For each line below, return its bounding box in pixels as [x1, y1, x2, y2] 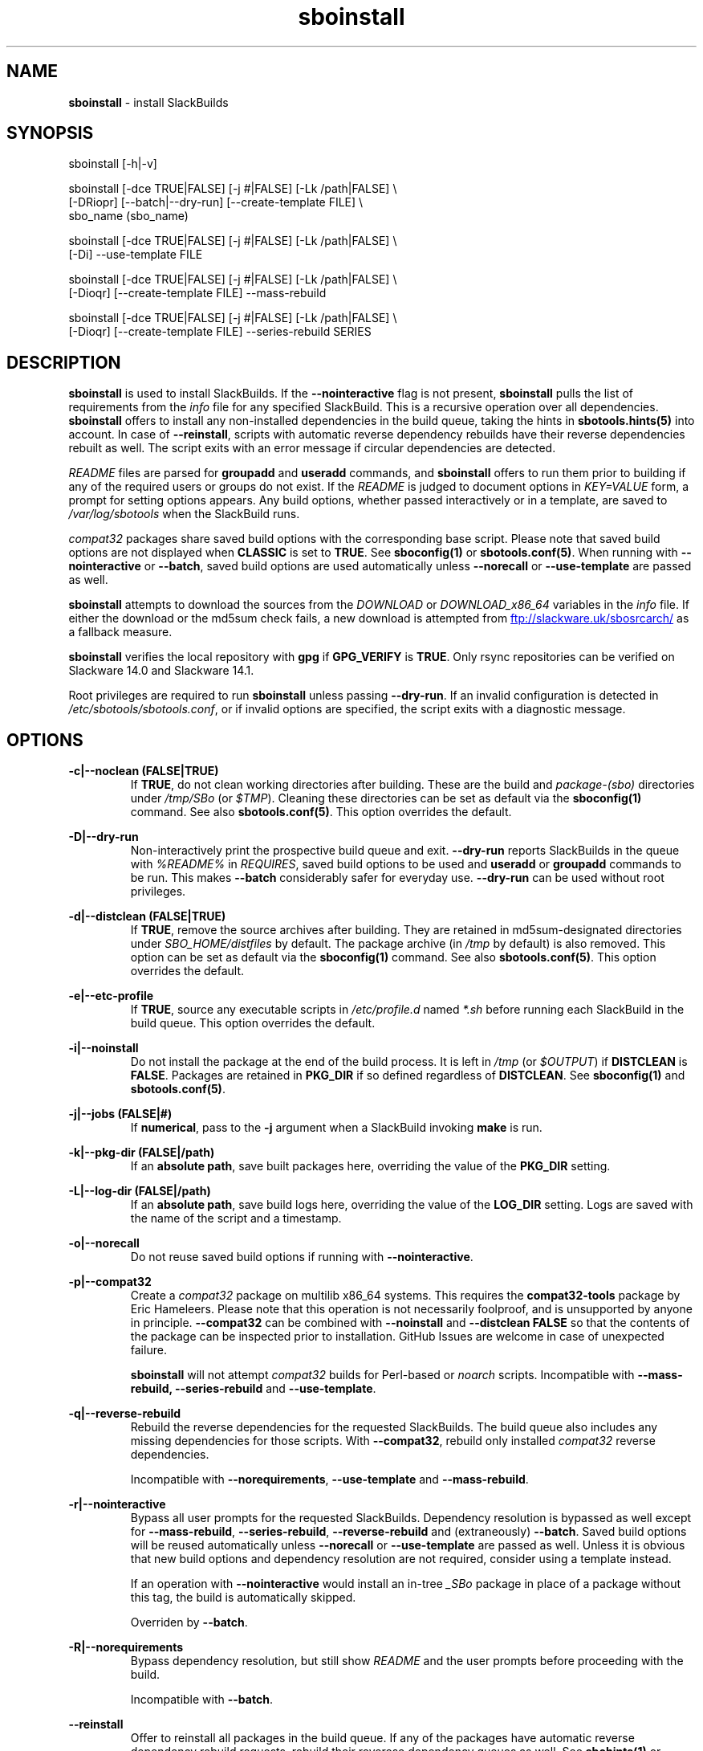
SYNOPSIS [6, 123, 94, 144]
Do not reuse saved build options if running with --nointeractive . [130, 1250, 473, 1264]
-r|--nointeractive [68, 1497, 166, 1512]
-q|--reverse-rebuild [68, 1406, 181, 1421]
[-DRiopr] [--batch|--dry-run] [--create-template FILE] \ [68, 195, 364, 210]
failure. [130, 1343, 167, 1357]
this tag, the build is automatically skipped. [130, 1590, 356, 1605]
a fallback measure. [68, 625, 173, 639]
